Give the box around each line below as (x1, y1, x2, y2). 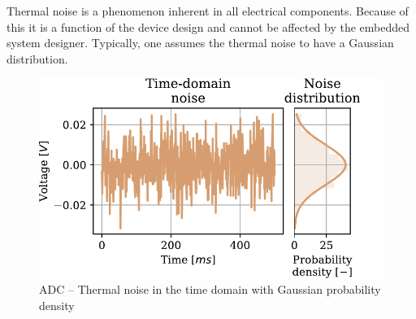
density (39, 296, 75, 313)
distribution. (6, 50, 68, 67)
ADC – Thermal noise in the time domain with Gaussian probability (39, 281, 381, 298)
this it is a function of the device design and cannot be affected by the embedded (6, 18, 410, 35)
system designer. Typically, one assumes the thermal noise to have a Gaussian (6, 34, 394, 51)
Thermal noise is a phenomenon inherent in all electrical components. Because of (6, 2, 409, 19)
